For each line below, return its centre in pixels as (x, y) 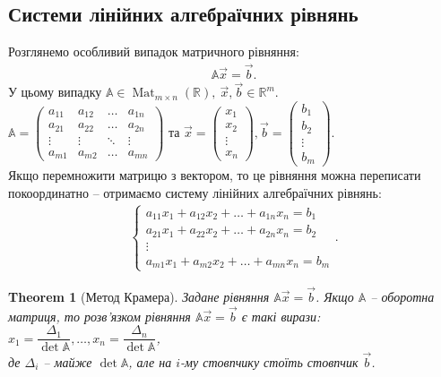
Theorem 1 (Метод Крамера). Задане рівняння (139, 296)
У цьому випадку (55, 92)
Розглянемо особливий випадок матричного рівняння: (154, 51)
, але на (150, 361)
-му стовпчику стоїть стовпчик (269, 361)
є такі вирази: (281, 316)
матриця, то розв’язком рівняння (99, 316)
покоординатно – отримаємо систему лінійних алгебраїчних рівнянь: (195, 193)
